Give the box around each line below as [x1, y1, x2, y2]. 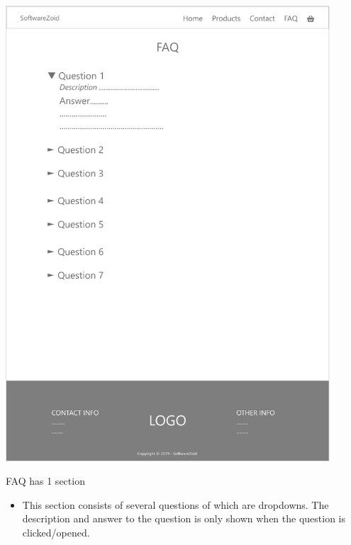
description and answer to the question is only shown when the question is [22, 511, 346, 526]
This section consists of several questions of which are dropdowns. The [22, 497, 329, 512]
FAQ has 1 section [6, 473, 85, 488]
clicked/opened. [22, 524, 90, 539]
